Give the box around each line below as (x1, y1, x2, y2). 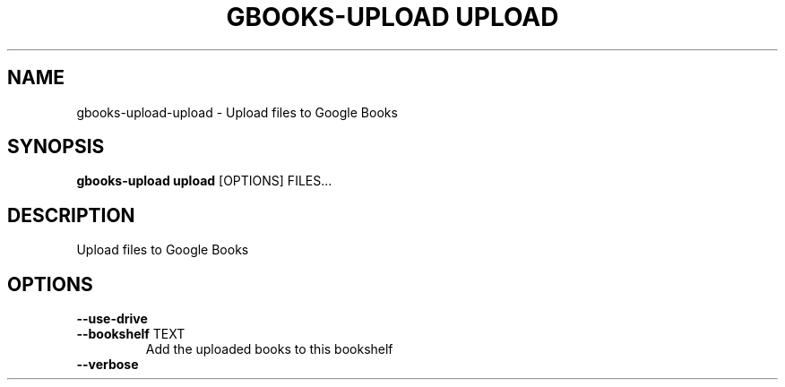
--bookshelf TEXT (76, 326, 185, 342)
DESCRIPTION (7, 203, 135, 227)
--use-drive (76, 311, 148, 327)
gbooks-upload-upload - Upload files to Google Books (76, 104, 398, 120)
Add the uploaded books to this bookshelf (145, 341, 393, 357)
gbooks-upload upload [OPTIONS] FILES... (76, 173, 332, 189)
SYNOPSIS (7, 135, 105, 159)
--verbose (76, 357, 139, 373)
